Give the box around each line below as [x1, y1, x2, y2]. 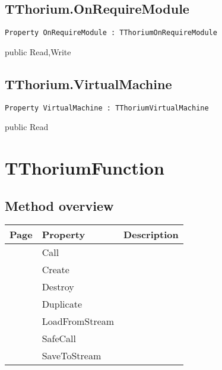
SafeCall [42, 331, 76, 346]
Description [123, 227, 179, 242]
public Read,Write [5, 45, 71, 58]
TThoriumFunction [5, 156, 164, 180]
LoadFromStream [42, 314, 115, 328]
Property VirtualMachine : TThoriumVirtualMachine [5, 103, 209, 112]
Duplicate [42, 297, 82, 311]
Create [42, 263, 69, 277]
